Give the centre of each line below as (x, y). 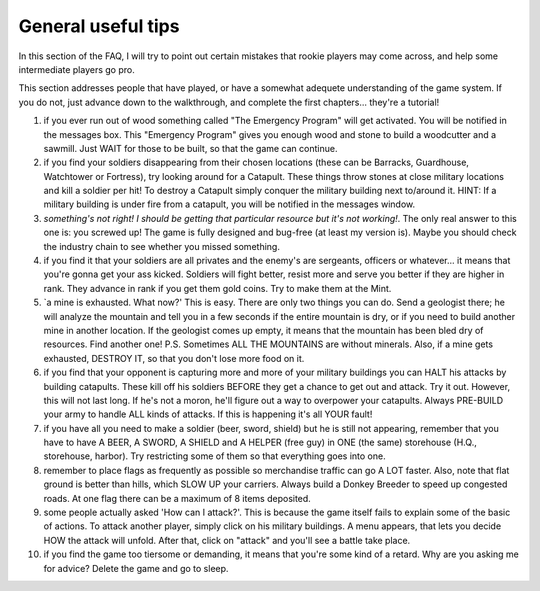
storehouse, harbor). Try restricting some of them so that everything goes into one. (214, 456)
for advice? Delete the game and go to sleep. (136, 568)
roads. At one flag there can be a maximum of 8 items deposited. (177, 498)
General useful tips (99, 26)
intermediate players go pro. (76, 69)
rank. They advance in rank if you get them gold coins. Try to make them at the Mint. (217, 288)
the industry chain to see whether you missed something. (161, 246)
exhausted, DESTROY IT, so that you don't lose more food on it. (174, 358)
